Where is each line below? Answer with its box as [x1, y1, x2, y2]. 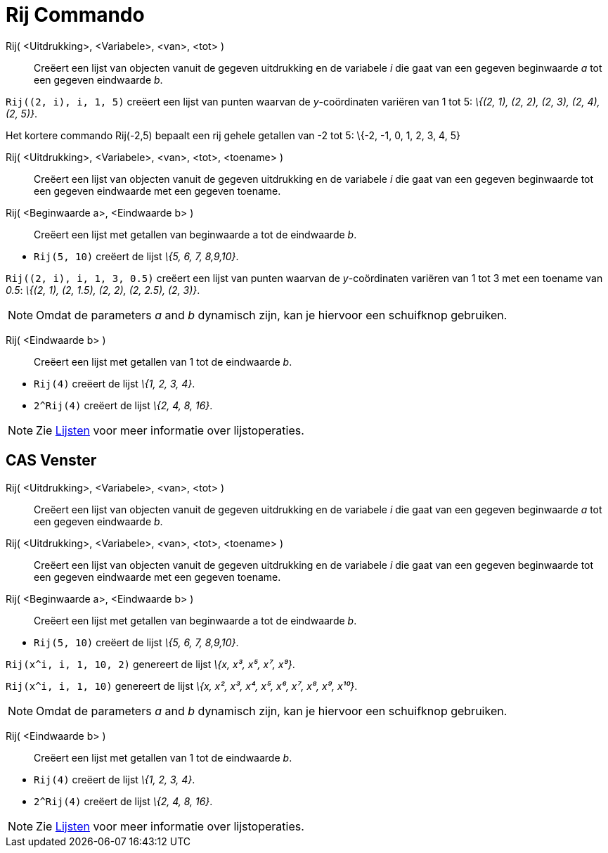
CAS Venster [6, 451, 97, 470]
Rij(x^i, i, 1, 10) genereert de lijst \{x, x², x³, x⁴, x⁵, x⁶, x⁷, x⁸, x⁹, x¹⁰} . [6, 679, 358, 692]
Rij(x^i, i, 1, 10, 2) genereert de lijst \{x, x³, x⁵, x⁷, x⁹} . [6, 658, 295, 670]
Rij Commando [6, 3, 145, 27]
